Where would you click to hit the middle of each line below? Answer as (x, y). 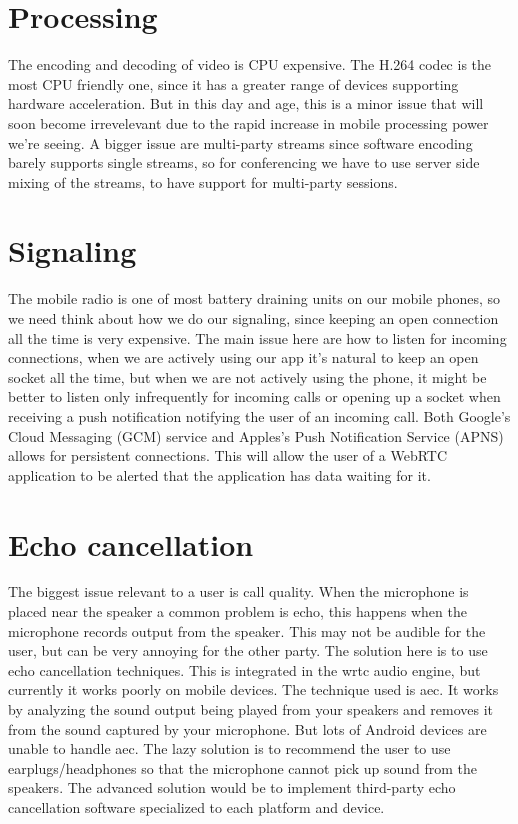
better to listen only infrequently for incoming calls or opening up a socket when (254, 396)
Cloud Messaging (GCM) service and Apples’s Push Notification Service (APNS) (256, 435)
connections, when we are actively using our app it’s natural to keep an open (243, 357)
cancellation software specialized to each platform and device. (196, 807)
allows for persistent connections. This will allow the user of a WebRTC (228, 455)
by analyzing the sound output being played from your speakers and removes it (251, 709)
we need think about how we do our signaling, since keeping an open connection (253, 318)
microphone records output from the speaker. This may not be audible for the (247, 630)
